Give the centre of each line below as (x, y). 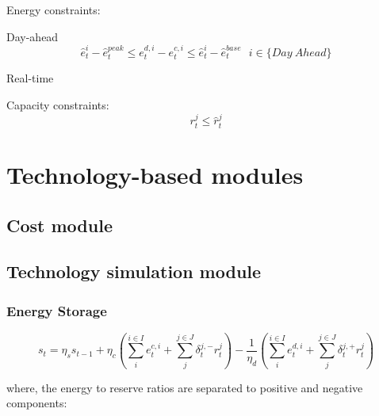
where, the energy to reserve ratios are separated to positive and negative (185, 387)
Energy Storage (57, 310)
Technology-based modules (155, 175)
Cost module (59, 225)
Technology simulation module (134, 271)
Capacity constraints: (58, 105)
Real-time (30, 78)
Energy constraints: (54, 10)
